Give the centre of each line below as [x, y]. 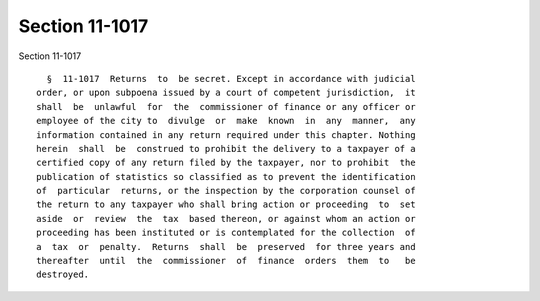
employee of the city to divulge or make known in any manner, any [226, 121]
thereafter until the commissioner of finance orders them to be [226, 261]
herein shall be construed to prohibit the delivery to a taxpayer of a [226, 148]
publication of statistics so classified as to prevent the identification [226, 176]
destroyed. [63, 274]
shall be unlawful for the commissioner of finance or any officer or [226, 106]
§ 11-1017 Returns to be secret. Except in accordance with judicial [231, 78]
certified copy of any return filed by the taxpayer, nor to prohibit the [226, 163]
